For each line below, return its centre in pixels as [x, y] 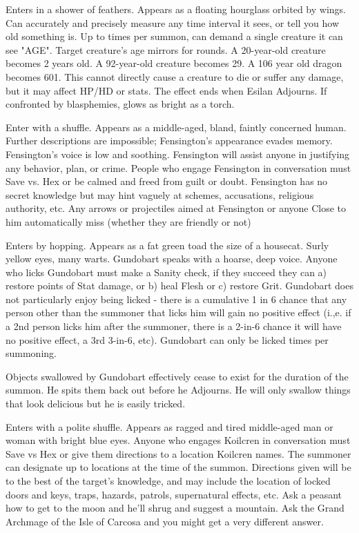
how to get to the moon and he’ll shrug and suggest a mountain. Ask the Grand [175, 508]
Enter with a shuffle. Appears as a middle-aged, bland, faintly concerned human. [176, 127]
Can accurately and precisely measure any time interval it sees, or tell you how [173, 22]
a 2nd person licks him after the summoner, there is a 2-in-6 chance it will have [174, 326]
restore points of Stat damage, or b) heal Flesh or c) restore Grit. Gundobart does [179, 285]
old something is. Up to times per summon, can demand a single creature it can [174, 36]
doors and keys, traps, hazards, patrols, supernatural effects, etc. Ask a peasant [174, 494]
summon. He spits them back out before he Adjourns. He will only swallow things [178, 390]
